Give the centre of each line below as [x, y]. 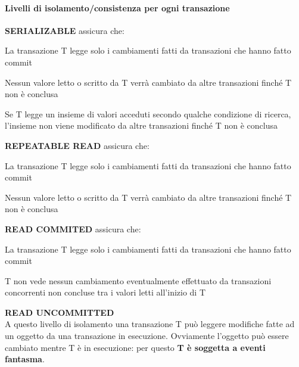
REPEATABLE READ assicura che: [77, 145]
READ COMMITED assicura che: [73, 228]
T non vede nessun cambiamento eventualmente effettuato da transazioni [138, 280]
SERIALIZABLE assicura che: [65, 30]
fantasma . [25, 359]
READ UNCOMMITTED [60, 312]
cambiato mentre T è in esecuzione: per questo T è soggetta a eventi [135, 347]
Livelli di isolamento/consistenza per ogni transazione [117, 7]
